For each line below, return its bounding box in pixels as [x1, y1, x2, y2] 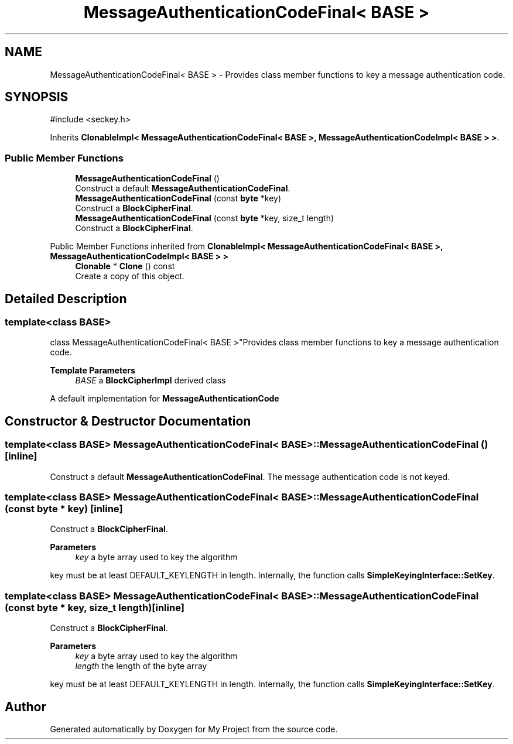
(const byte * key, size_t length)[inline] [5, 601, 184, 613]
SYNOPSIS [5, 90, 69, 105]
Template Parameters [50, 365, 135, 376]
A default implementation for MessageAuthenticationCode [50, 393, 279, 404]
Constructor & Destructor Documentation [5, 413, 251, 428]
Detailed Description [5, 291, 127, 306]
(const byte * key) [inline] [5, 503, 123, 515]
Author [5, 699, 46, 714]
